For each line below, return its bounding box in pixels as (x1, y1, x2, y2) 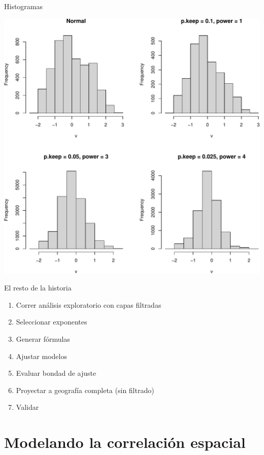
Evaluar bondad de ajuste (16, 368, 96, 378)
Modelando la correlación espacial (4, 432, 246, 452)
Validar (16, 402, 39, 412)
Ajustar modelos (16, 350, 67, 361)
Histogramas (4, 1, 43, 11)
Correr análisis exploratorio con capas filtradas (16, 299, 161, 310)
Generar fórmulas (16, 334, 70, 344)
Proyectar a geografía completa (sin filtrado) (16, 384, 154, 395)
